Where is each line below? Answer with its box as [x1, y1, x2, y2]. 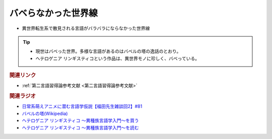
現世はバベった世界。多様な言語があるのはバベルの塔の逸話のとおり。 [35, 48, 181, 54]
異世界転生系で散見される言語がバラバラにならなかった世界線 [22, 25, 150, 31]
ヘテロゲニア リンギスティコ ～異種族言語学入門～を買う [22, 117, 140, 123]
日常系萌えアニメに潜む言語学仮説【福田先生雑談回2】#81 [22, 103, 143, 109]
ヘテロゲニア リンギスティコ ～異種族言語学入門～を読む [22, 124, 140, 130]
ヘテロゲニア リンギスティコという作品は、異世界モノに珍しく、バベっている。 [35, 55, 200, 61]
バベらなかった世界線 [9, 8, 98, 19]
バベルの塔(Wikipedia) [22, 110, 68, 116]
